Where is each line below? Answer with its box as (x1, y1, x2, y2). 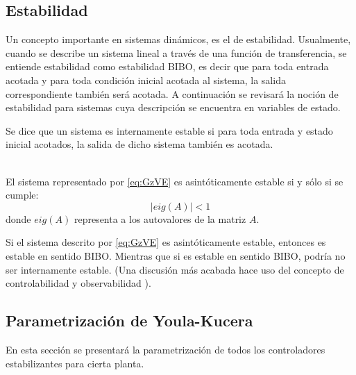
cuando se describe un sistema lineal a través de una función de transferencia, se (6, 45, 347, 60)
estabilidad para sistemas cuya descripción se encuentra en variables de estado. (6, 100, 341, 115)
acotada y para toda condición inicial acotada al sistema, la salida (6, 72, 286, 87)
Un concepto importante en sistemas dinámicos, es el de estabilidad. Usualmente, (6, 32, 351, 47)
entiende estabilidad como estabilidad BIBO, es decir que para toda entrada (6, 59, 329, 74)
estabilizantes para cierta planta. (6, 356, 144, 370)
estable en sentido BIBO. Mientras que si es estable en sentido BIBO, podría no (6, 248, 346, 262)
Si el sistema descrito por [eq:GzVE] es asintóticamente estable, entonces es (6, 235, 326, 249)
